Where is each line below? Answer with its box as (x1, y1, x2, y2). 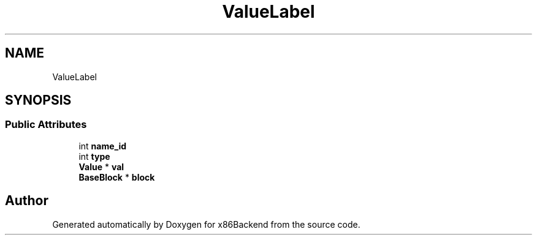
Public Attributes (5, 118, 87, 131)
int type (78, 151, 110, 162)
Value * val (78, 161, 124, 172)
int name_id (78, 140, 127, 151)
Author (5, 193, 48, 209)
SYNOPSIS (5, 92, 72, 108)
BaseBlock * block (78, 171, 155, 182)
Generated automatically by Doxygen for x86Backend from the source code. (52, 219, 360, 230)
